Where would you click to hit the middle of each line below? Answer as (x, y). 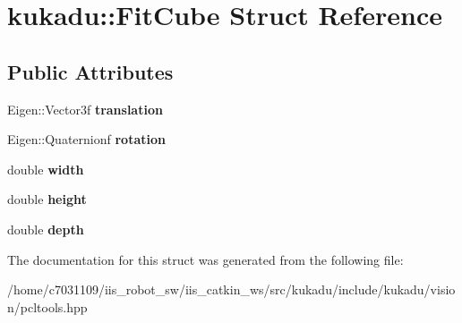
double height (47, 199)
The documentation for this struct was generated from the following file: (205, 259)
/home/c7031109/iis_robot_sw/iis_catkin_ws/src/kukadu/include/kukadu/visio (231, 289)
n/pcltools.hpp (47, 306)
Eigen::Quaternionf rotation (86, 139)
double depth (46, 229)
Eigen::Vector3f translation (85, 109)
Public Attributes (90, 71)
